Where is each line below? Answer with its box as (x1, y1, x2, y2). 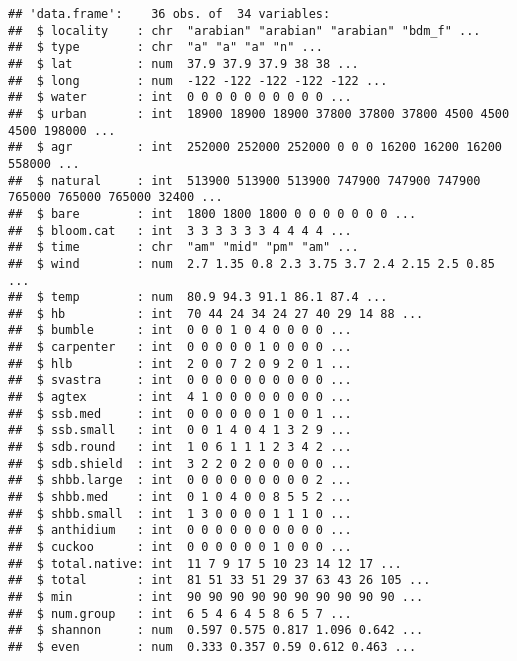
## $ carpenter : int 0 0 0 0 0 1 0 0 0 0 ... (8, 340, 352, 355)
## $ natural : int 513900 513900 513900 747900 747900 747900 (8, 173, 481, 188)
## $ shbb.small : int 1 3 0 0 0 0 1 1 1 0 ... (8, 506, 352, 521)
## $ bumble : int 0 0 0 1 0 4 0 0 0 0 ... (8, 323, 352, 338)
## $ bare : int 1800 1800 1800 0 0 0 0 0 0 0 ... (8, 206, 417, 221)
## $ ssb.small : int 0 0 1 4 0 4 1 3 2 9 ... (8, 423, 352, 438)
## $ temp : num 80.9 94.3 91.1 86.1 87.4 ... (8, 290, 388, 305)
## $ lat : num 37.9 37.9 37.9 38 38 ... (8, 56, 359, 71)
